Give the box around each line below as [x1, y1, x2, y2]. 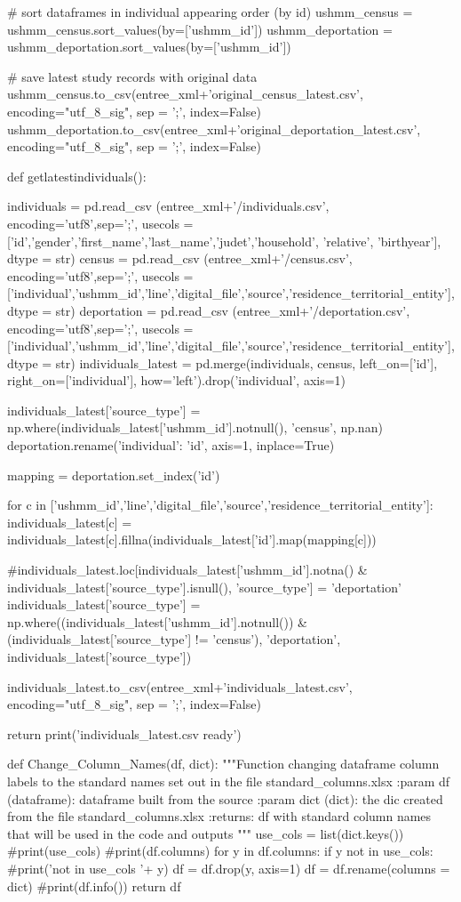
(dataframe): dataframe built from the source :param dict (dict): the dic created [7, 789, 443, 808]
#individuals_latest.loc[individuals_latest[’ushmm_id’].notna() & [7, 560, 368, 579]
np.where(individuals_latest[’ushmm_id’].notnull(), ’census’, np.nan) [7, 418, 383, 437]
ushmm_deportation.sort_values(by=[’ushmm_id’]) [7, 37, 291, 56]
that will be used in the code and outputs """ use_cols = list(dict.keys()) [7, 824, 404, 842]
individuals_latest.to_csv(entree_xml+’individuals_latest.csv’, [7, 677, 353, 696]
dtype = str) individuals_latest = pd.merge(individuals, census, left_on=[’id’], [7, 353, 438, 372]
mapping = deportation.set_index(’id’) [7, 465, 220, 484]
